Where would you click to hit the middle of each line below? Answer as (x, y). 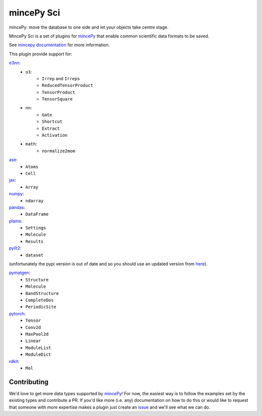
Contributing (29, 382)
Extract (51, 128)
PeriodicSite (41, 307)
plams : (16, 221)
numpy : (16, 194)
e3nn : (15, 63)
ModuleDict (38, 355)
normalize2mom (58, 151)
